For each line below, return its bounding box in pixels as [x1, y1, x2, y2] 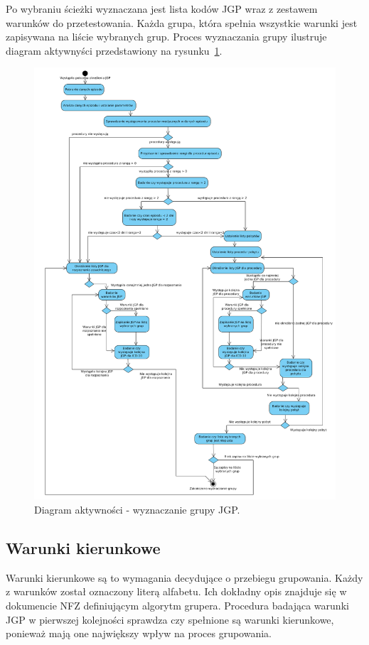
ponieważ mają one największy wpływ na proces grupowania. [6, 626, 272, 641]
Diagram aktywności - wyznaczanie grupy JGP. [34, 502, 240, 517]
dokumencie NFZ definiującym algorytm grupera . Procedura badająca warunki [6, 598, 349, 613]
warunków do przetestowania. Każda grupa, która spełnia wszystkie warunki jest [6, 15, 358, 30]
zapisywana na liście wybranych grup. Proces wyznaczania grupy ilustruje [6, 29, 327, 44]
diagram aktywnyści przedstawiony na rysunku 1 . [6, 43, 223, 58]
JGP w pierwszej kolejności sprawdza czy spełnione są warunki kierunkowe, [6, 612, 334, 627]
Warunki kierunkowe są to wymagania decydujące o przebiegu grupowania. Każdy [6, 570, 363, 585]
